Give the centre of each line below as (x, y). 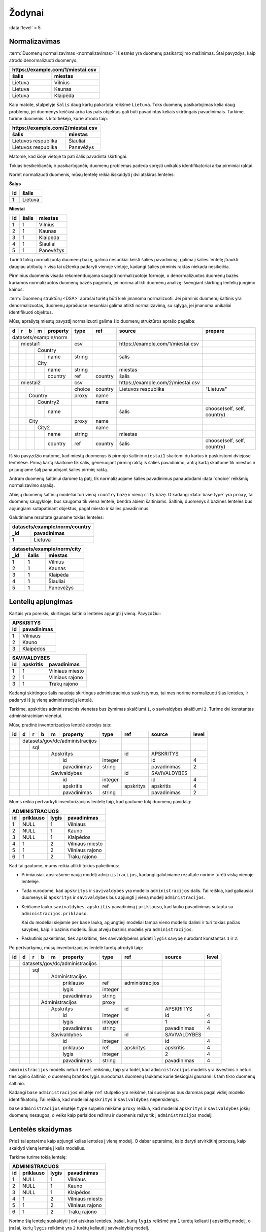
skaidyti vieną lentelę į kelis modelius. (47, 1148)
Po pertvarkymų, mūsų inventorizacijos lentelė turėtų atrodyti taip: (76, 947)
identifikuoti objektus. (31, 312)
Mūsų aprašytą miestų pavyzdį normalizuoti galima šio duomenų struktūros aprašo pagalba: (102, 321)
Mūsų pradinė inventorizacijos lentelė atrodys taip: (60, 725)
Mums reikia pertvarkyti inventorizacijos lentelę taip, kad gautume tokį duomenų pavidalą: (100, 802)
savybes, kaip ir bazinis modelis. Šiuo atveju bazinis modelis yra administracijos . (107, 929)
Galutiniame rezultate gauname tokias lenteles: (57, 517)
